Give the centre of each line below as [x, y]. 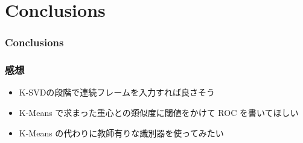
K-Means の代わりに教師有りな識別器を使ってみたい [121, 132]
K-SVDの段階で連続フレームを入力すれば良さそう [117, 92]
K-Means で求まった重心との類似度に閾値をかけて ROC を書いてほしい [159, 113]
